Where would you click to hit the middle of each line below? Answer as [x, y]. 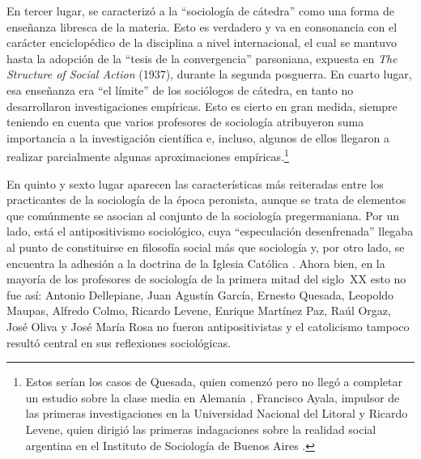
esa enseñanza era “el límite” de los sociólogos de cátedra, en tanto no [180, 89]
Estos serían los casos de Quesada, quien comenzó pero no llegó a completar [214, 382]
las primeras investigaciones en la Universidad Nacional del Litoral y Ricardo [217, 413]
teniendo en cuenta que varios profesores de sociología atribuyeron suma [185, 122]
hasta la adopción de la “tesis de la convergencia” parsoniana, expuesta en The [202, 58]
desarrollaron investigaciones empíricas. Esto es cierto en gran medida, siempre [202, 106]
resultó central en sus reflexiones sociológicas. [119, 342]
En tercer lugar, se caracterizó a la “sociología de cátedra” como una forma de [200, 11]
